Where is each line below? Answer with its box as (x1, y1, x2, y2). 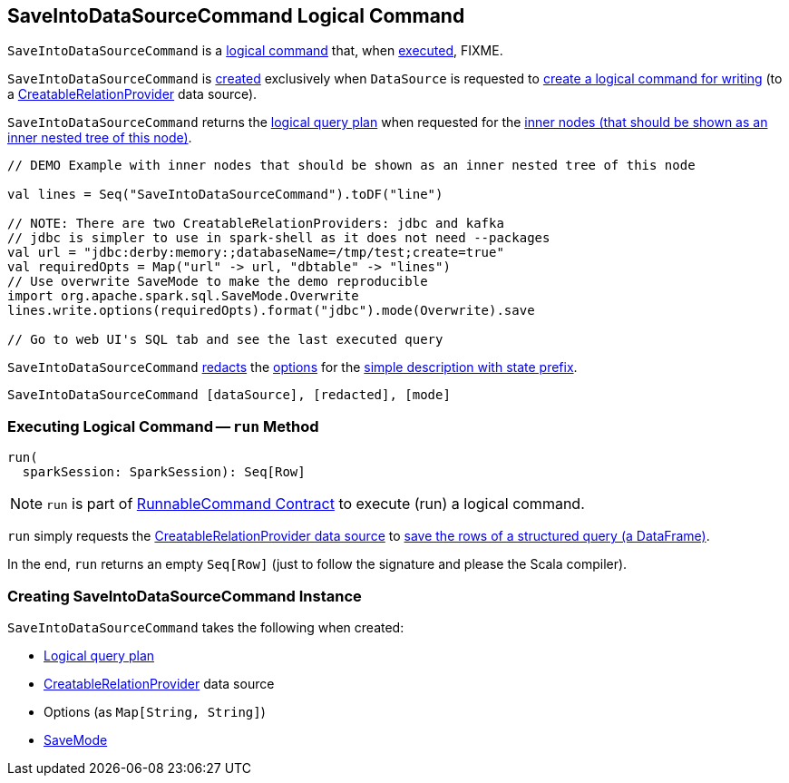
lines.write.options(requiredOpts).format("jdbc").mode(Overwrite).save (7, 303, 535, 318)
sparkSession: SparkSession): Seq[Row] (22, 465, 306, 480)
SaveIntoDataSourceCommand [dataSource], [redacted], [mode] (7, 387, 451, 403)
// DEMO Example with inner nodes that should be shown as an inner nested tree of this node (7, 158, 696, 173)
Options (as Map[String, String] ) (44, 703, 266, 719)
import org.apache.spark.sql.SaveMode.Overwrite (7, 289, 359, 304)
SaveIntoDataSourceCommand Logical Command (7, 5, 465, 27)
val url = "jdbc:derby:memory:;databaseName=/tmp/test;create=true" (7, 245, 504, 260)
